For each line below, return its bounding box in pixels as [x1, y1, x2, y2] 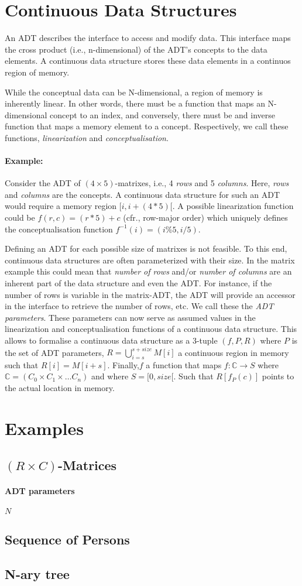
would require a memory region [5, 200, 117, 212]
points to [262, 370, 294, 382]
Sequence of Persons [5, 530, 130, 548]
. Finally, [107, 358, 139, 371]
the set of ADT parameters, [5, 346, 104, 358]
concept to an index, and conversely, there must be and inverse [50, 108, 276, 121]
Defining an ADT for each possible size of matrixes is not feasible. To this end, [5, 242, 287, 255]
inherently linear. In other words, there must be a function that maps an [5, 97, 265, 109]
